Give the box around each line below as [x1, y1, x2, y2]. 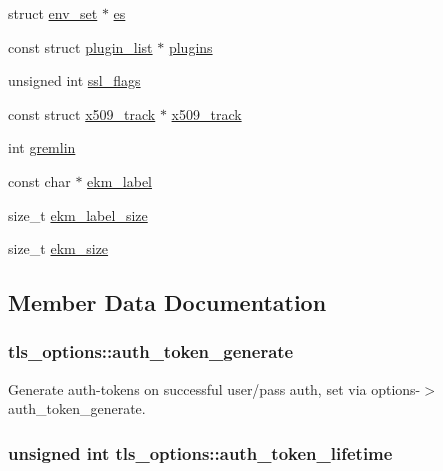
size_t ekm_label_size [8, 204, 148, 225]
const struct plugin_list [8, 36, 153, 57]
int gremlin [8, 137, 76, 158]
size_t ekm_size [8, 238, 109, 259]
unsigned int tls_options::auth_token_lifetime [8, 440, 393, 465]
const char [8, 170, 71, 191]
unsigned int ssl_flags [8, 70, 141, 91]
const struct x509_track [8, 103, 156, 124]
